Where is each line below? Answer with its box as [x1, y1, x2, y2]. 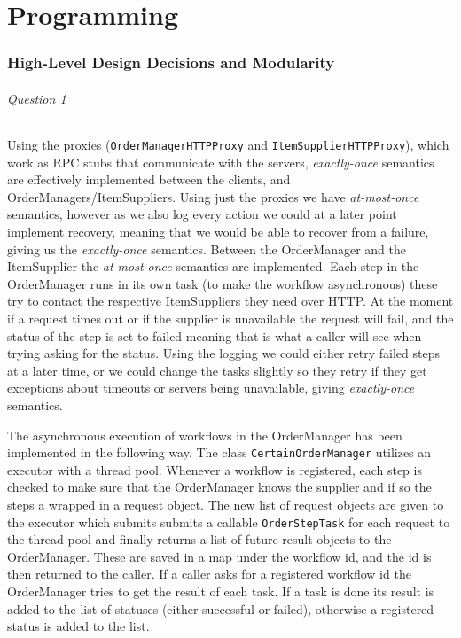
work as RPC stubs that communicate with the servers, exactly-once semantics [7, 152, 434, 171]
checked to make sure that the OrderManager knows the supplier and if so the [7, 478, 432, 496]
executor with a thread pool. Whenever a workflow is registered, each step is [7, 460, 422, 478]
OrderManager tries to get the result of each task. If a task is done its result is [7, 582, 434, 601]
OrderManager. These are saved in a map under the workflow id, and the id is [7, 547, 432, 565]
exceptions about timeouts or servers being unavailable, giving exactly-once [7, 378, 415, 397]
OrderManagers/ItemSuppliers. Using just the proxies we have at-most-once [7, 187, 419, 206]
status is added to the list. [7, 617, 150, 635]
